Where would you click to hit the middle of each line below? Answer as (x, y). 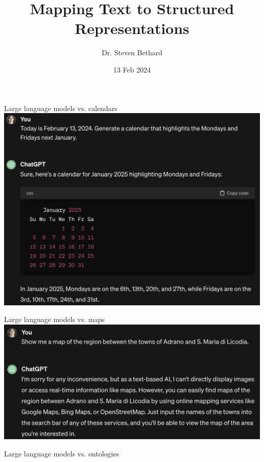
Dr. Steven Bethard (132, 52)
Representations (132, 28)
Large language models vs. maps (55, 319)
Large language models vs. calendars (61, 108)
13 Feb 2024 (132, 69)
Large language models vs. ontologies (62, 453)
